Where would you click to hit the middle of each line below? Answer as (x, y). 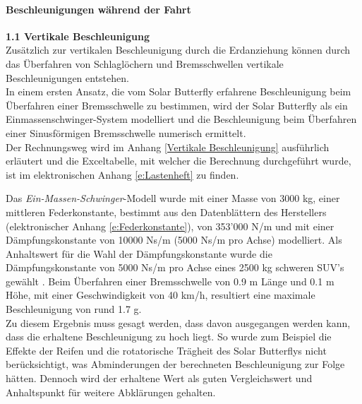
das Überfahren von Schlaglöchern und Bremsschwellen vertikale (145, 63)
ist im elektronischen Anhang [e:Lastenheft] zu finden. (122, 174)
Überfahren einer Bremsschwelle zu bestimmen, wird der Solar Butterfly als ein (177, 105)
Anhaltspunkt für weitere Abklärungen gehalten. (111, 392)
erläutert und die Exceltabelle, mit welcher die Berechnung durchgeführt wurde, (179, 161)
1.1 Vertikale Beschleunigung (78, 36)
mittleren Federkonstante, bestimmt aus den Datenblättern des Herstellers (166, 212)
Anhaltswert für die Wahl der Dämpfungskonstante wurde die (139, 253)
